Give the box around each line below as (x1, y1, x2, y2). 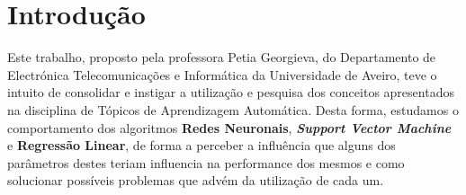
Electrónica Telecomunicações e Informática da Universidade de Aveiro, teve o (7, 65, 437, 84)
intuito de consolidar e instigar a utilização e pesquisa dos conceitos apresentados (7, 83, 454, 102)
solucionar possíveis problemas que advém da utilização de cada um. (7, 171, 384, 190)
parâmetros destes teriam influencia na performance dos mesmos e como (7, 153, 405, 172)
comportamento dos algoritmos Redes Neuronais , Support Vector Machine (7, 118, 452, 137)
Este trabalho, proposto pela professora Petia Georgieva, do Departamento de (7, 48, 436, 66)
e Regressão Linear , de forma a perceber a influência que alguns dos (7, 136, 396, 155)
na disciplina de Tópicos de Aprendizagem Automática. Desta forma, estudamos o (7, 100, 459, 119)
